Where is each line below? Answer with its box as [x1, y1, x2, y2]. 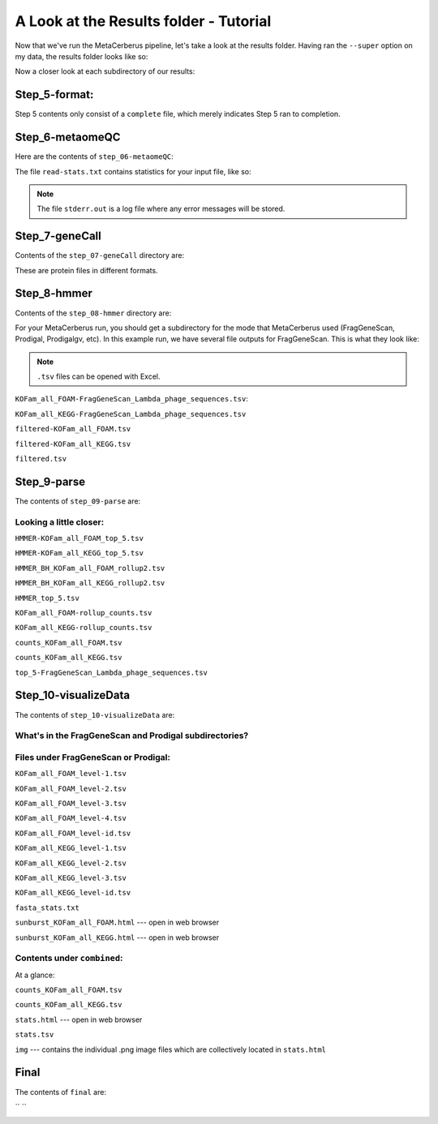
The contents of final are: [15, 1087, 107, 1096]
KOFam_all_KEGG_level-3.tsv [15, 873, 127, 882]
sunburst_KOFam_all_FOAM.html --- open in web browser [15, 917, 220, 928]
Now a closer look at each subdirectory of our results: [15, 66, 195, 76]
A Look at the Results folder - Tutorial [15, 12, 272, 30]
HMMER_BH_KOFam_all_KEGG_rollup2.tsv [15, 578, 165, 588]
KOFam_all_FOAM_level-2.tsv [15, 783, 127, 793]
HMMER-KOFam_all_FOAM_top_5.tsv [15, 534, 144, 543]
